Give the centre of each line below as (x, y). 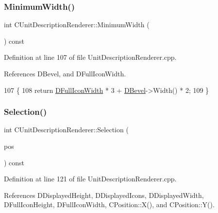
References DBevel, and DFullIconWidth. (65, 73)
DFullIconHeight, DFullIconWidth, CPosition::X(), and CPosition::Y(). (109, 204)
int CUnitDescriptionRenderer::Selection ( (66, 130)
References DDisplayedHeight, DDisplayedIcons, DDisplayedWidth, (104, 195)
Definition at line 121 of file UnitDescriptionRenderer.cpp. (90, 179)
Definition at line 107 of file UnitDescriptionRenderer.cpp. (90, 57)
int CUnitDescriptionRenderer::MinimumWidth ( (77, 25)
